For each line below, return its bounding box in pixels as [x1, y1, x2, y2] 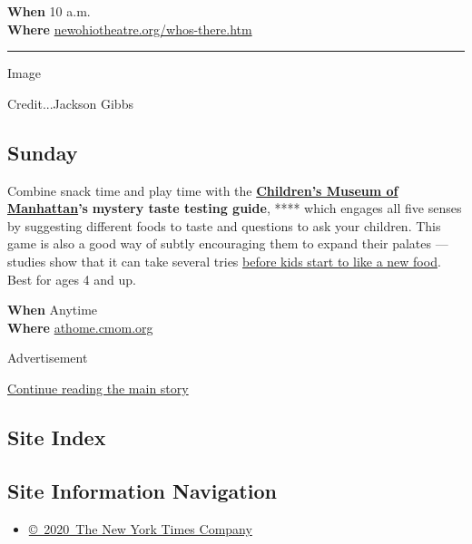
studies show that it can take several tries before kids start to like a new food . [7, 251, 441, 270]
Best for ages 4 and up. [7, 269, 136, 288]
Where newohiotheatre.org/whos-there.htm [7, 19, 252, 38]
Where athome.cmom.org [7, 317, 153, 336]
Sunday [7, 138, 78, 166]
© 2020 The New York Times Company [28, 519, 252, 538]
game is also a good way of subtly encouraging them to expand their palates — [7, 234, 448, 253]
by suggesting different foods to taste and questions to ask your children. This [7, 216, 441, 235]
